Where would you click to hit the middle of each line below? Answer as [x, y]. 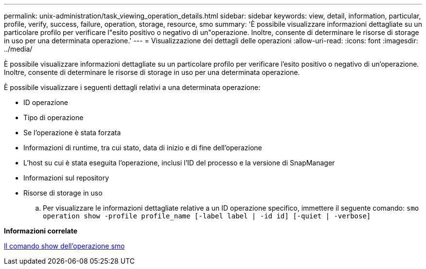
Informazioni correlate [41, 231]
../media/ [18, 49]
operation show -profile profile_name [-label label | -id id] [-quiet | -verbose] [207, 216]
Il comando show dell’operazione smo [64, 246]
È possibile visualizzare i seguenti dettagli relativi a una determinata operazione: [132, 87]
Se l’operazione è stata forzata [72, 133]
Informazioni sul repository [66, 178]
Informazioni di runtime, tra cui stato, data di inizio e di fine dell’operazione [143, 148]
